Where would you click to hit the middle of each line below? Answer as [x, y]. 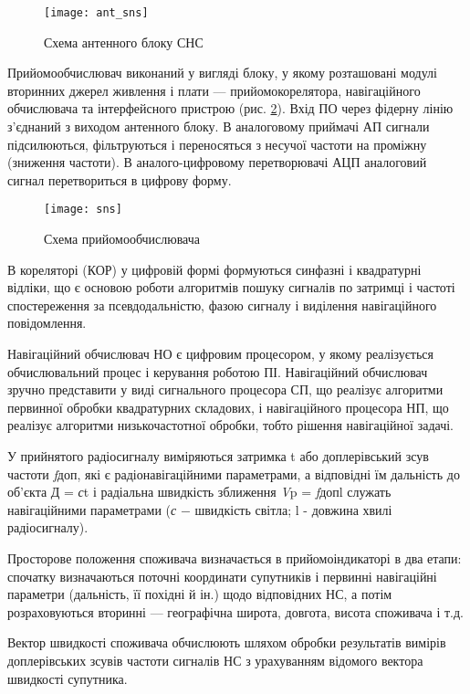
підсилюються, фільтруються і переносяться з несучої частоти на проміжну [217, 144]
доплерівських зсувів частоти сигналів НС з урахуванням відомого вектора [215, 660]
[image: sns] [83, 210]
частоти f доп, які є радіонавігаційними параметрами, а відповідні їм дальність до [234, 473]
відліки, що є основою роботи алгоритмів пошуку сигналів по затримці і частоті [231, 287]
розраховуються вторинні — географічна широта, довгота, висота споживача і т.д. [235, 611]
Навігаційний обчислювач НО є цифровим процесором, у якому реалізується [220, 354]
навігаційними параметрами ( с [92, 509]
